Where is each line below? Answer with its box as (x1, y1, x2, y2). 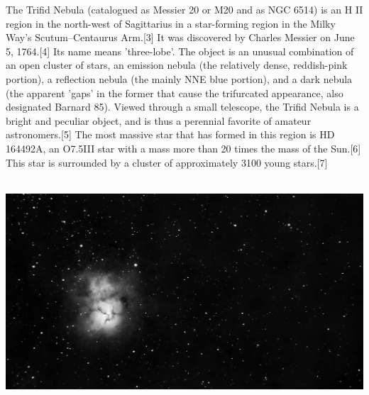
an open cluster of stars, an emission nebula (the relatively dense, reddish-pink (6, 57, 348, 72)
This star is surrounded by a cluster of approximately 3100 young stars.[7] (6, 155, 328, 169)
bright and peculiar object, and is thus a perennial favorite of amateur (6, 113, 312, 128)
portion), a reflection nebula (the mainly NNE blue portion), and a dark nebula (6, 71, 353, 86)
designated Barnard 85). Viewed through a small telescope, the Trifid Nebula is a (6, 99, 359, 114)
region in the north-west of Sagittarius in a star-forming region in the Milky (6, 16, 336, 30)
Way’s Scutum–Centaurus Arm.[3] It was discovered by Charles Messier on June (6, 30, 355, 45)
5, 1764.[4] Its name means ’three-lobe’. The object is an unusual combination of (6, 43, 354, 58)
